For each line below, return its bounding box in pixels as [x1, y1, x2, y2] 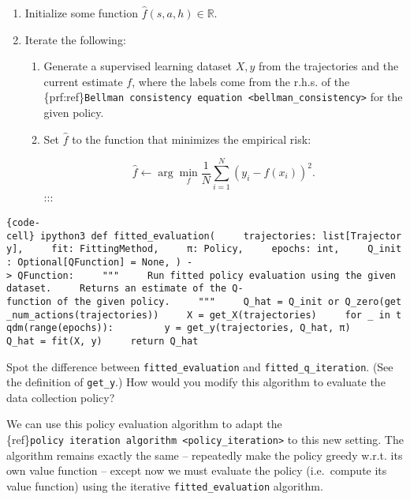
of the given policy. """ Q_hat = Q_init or [57, 295, 340, 307]
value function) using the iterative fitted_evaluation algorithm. [6, 477, 323, 494]
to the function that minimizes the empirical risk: [72, 130, 311, 147]
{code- [6, 216, 40, 228]
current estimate [43, 73, 123, 89]
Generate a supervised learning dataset [43, 58, 233, 74]
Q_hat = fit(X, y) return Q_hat [6, 335, 199, 347]
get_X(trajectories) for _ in [209, 309, 390, 321]
